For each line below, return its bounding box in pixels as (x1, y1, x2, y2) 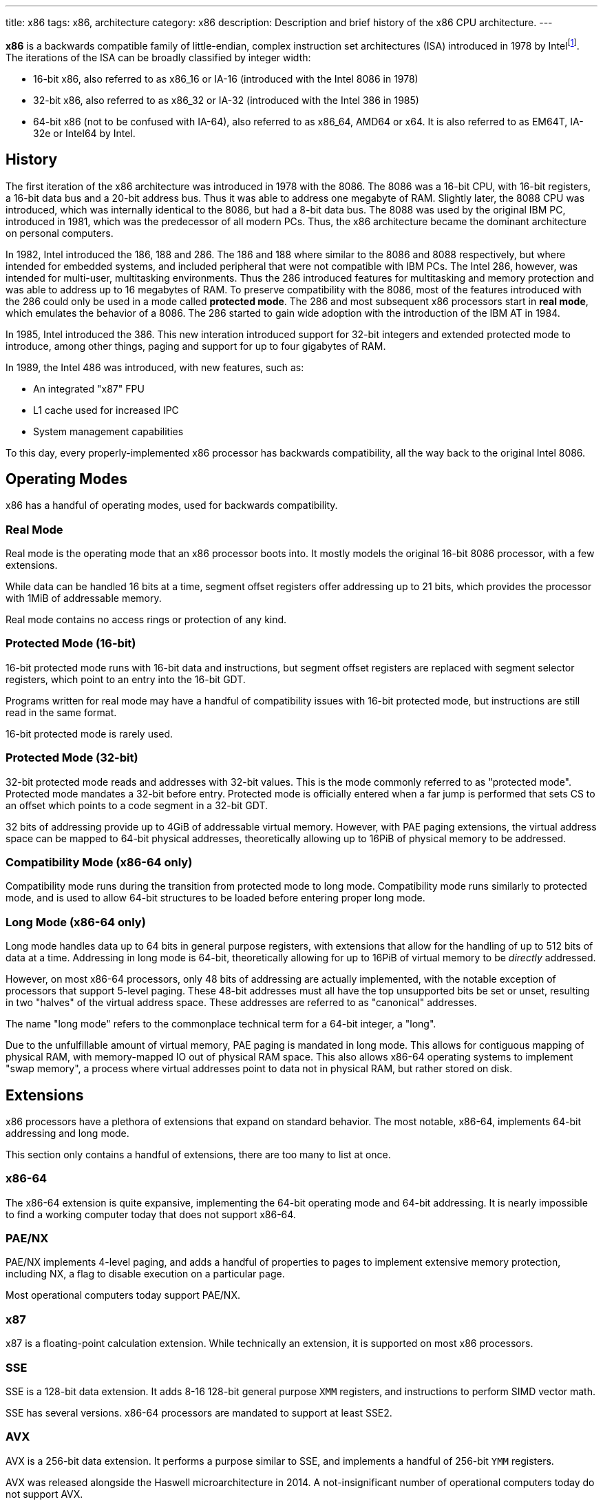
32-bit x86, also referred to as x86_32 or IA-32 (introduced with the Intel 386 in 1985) (33, 94, 419, 106)
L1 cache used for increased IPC (33, 404, 179, 416)
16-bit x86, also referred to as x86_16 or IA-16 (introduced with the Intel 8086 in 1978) (33, 72, 419, 85)
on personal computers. (6, 227, 114, 239)
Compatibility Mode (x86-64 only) (6, 855, 193, 869)
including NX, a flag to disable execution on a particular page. (6, 1268, 285, 1280)
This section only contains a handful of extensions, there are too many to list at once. (6, 1148, 391, 1160)
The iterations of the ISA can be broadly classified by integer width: (6, 51, 311, 63)
